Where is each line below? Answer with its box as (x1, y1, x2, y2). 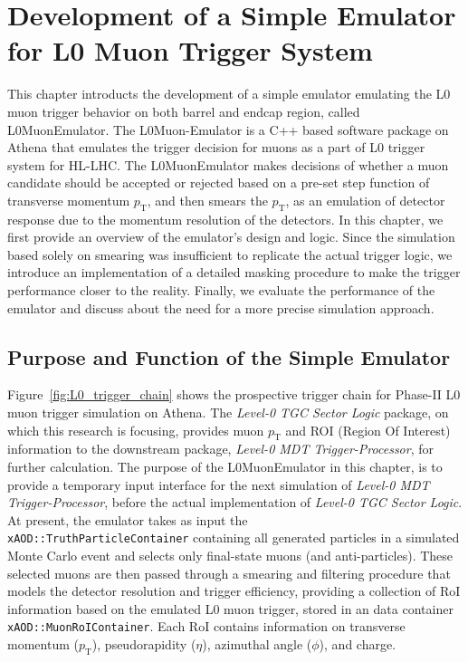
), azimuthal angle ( (202, 635, 312, 654)
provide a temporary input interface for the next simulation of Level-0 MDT (7, 475, 430, 494)
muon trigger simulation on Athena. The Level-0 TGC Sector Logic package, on (7, 403, 449, 422)
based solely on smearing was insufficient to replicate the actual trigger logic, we (7, 245, 453, 264)
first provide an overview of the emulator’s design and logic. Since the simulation (7, 227, 455, 246)
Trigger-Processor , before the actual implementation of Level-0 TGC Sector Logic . (7, 493, 463, 512)
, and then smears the (147, 190, 268, 209)
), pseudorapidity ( (91, 635, 196, 654)
